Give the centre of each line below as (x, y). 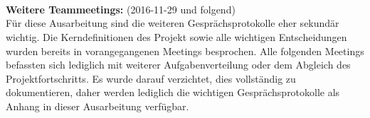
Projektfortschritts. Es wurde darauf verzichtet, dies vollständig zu (151, 78)
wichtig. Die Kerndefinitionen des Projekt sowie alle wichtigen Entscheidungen (176, 36)
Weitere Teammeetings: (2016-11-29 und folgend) (121, 9)
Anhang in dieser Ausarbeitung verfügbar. (97, 106)
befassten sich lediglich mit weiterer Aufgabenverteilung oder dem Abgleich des (178, 65)
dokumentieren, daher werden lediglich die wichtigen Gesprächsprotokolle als (173, 92)
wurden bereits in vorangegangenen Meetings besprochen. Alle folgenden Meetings (185, 51)
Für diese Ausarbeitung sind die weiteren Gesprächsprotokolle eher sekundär (173, 23)
